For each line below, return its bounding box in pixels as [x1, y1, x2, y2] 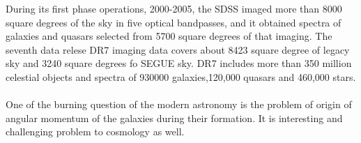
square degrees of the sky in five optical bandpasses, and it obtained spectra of [6, 15, 341, 29]
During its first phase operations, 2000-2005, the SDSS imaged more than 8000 [6, 1, 342, 15]
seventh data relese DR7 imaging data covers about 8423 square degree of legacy [6, 42, 350, 57]
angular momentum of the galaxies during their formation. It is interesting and [6, 110, 343, 125]
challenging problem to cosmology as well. [6, 124, 185, 139]
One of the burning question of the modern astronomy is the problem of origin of [6, 97, 352, 112]
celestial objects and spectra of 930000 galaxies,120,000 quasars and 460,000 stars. [6, 69, 356, 84]
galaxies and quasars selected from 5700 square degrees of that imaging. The [6, 29, 332, 43]
